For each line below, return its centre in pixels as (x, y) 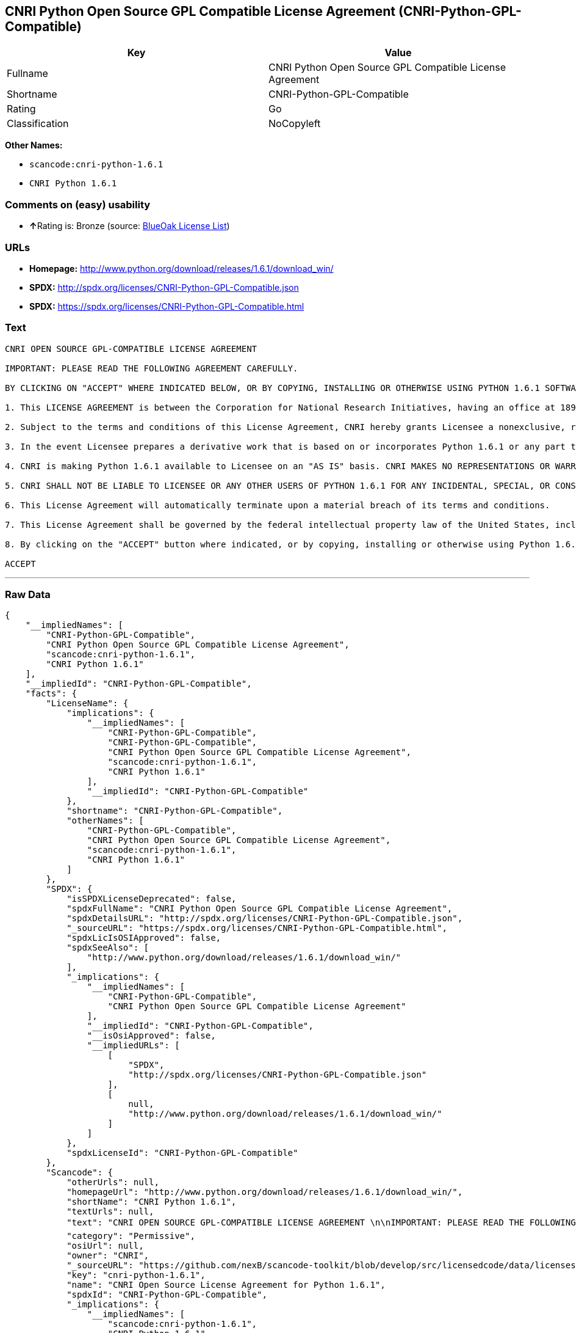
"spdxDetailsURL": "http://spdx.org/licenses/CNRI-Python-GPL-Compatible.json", (265, 918)
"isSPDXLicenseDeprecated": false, (152, 899)
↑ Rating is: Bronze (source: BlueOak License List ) (130, 226)
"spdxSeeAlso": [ (108, 948)
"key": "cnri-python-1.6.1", (136, 1275)
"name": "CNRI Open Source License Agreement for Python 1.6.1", (226, 1285)
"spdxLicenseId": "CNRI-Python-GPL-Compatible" (182, 1153)
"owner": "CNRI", (108, 1256)
